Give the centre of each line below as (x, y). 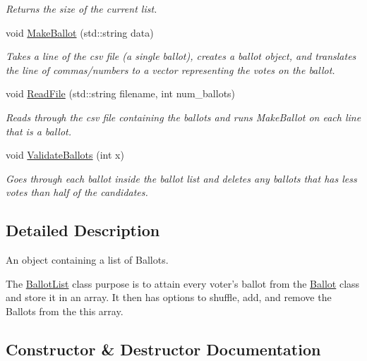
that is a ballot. (39, 131)
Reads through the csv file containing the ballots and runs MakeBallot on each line (183, 117)
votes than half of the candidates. (77, 192)
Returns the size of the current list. (82, 8)
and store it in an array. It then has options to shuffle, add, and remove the (169, 297)
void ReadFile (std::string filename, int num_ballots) (121, 93)
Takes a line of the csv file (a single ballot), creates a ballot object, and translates (181, 56)
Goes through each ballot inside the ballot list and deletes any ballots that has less (181, 178)
